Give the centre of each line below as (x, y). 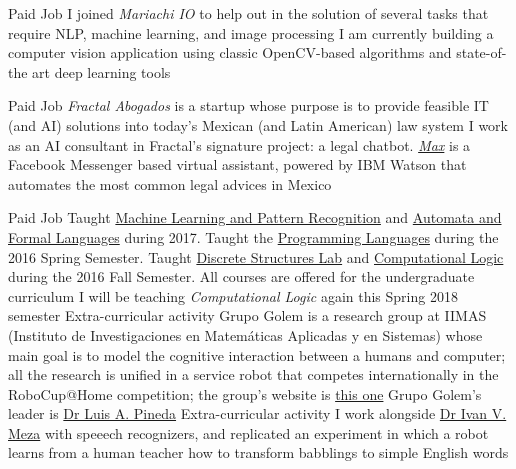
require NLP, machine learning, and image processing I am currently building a (251, 32)
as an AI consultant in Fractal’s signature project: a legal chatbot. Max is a (239, 144)
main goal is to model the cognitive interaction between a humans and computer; (257, 354)
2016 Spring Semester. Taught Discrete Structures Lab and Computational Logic (256, 256)
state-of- (481, 52)
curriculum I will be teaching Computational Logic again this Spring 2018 (233, 295)
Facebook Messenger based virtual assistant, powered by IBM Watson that (237, 164)
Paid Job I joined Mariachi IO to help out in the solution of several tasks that (248, 13)
